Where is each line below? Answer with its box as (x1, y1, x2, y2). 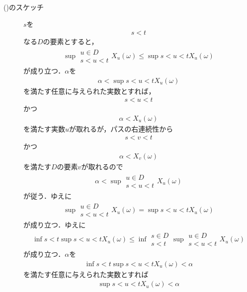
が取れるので (81, 161, 123, 172)
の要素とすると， (43, 36, 98, 47)
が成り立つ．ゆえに (23, 219, 86, 230)
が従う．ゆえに (23, 190, 72, 201)
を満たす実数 (23, 123, 65, 134)
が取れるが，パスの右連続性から (69, 123, 173, 134)
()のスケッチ (3, 2, 44, 12)
